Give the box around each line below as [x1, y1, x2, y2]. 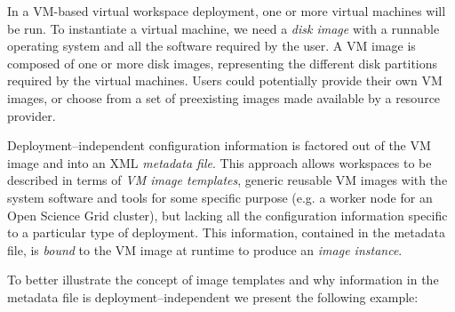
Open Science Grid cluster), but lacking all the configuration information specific [7, 205, 448, 224]
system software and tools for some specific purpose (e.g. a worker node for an [7, 188, 433, 206]
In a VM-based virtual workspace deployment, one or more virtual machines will [7, 2, 446, 20]
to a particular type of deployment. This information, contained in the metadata [7, 223, 445, 242]
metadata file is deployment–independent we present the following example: [7, 287, 419, 306]
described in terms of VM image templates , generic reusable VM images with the [7, 171, 448, 189]
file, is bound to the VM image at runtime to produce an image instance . [7, 240, 403, 259]
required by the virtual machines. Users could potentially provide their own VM [7, 71, 443, 90]
